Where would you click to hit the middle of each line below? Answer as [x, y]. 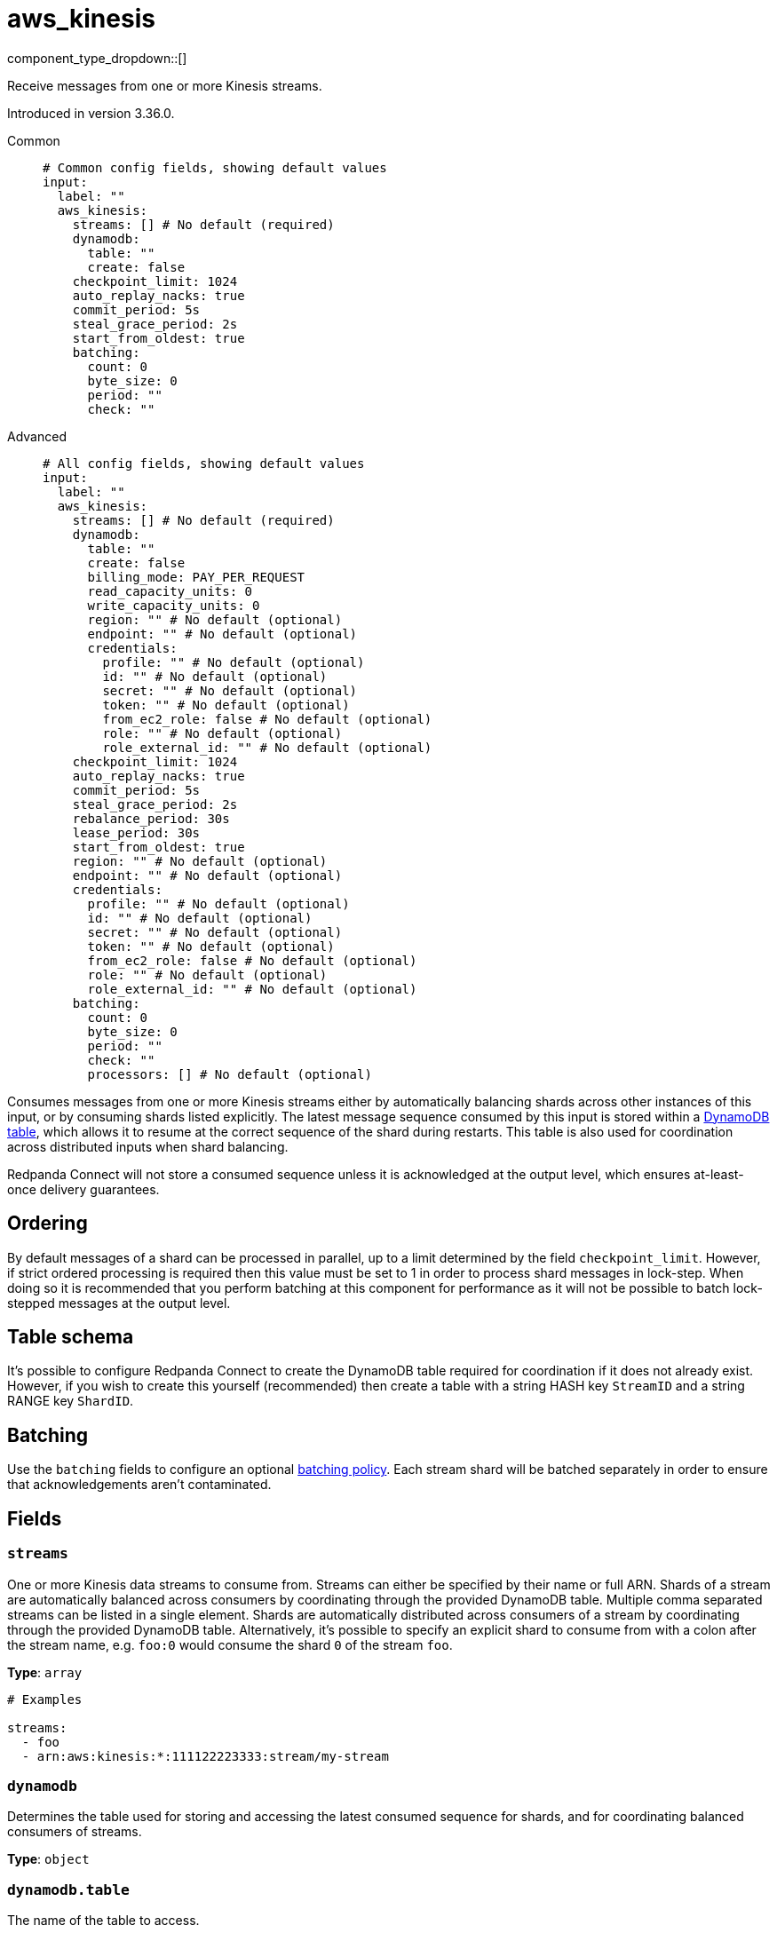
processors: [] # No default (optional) [230, 1074]
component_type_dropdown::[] [97, 58]
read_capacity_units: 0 [170, 591]
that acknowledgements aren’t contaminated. [139, 1485]
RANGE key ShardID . [71, 1401]
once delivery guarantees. [83, 1189]
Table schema [71, 1337]
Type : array [45, 1672]
